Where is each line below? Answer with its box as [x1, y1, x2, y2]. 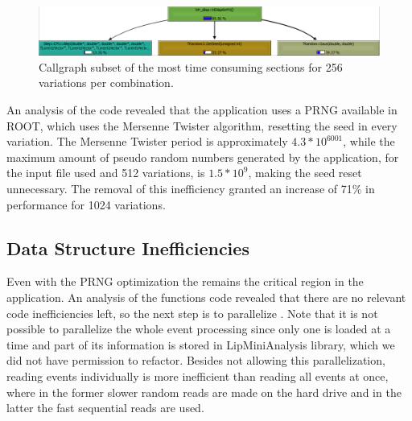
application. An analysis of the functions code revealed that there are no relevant [6, 289, 406, 306]
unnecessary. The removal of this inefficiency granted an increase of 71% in [6, 180, 375, 197]
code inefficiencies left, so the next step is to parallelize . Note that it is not [6, 304, 378, 321]
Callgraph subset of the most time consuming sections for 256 [39, 58, 343, 75]
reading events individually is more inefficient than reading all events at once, [6, 367, 389, 384]
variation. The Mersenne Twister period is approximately [6, 133, 288, 150]
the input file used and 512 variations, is [6, 164, 205, 181]
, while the [343, 133, 395, 150]
